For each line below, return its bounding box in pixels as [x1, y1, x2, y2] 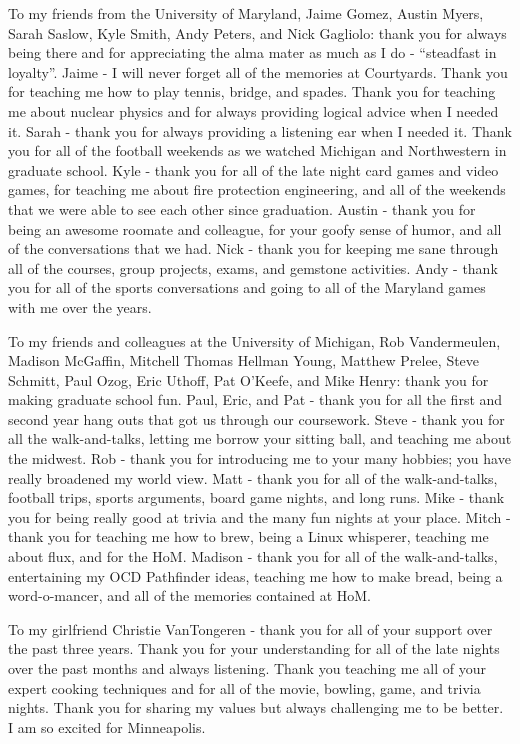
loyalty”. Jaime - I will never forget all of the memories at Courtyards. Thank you [8, 61, 508, 82]
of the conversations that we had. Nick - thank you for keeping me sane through [8, 238, 499, 259]
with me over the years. [8, 296, 152, 317]
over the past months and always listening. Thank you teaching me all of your [8, 658, 486, 678]
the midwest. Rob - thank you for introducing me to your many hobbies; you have [8, 448, 511, 469]
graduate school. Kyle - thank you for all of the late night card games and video [8, 159, 499, 180]
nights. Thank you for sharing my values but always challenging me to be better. [8, 697, 504, 718]
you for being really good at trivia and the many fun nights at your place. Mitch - [8, 506, 511, 527]
